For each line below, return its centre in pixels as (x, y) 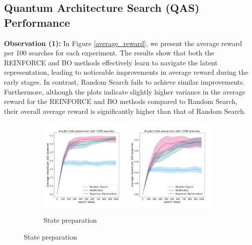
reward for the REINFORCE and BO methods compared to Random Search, (121, 101)
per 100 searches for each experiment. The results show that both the (109, 53)
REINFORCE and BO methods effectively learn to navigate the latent (111, 62)
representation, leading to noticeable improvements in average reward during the (126, 72)
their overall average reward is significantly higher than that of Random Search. (125, 111)
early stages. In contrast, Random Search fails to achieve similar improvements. (125, 81)
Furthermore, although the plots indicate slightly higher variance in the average (125, 91)
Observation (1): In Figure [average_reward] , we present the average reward (123, 43)
